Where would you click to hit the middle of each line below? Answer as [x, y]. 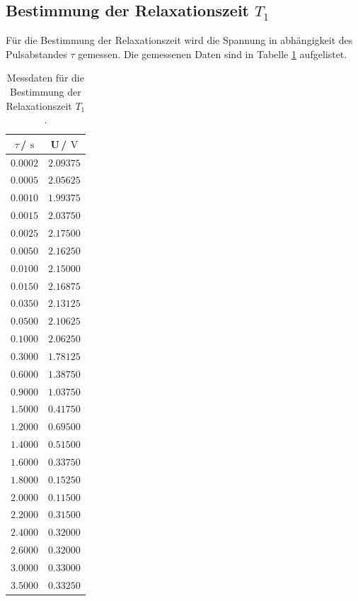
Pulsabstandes [36, 54]
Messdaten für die [45, 78]
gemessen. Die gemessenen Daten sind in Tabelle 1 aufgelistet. [213, 54]
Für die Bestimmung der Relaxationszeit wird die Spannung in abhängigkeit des [179, 40]
